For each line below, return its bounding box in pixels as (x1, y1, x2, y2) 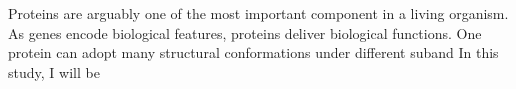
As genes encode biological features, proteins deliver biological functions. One (8, 22, 482, 43)
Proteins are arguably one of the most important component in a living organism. (8, 3, 509, 23)
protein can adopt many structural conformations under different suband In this (8, 42, 499, 63)
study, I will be (8, 61, 100, 82)
